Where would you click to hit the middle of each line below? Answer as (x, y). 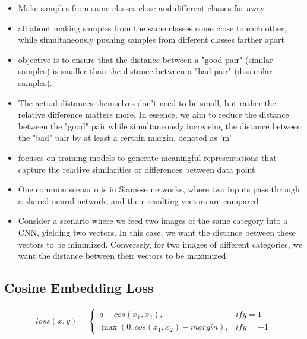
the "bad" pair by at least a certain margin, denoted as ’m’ (125, 137)
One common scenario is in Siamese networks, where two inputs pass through (159, 189)
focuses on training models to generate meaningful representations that (147, 157)
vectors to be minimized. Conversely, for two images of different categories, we (160, 244)
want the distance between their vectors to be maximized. (123, 256)
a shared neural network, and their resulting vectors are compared (138, 200)
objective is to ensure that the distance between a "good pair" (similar (145, 59)
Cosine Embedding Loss (79, 288)
